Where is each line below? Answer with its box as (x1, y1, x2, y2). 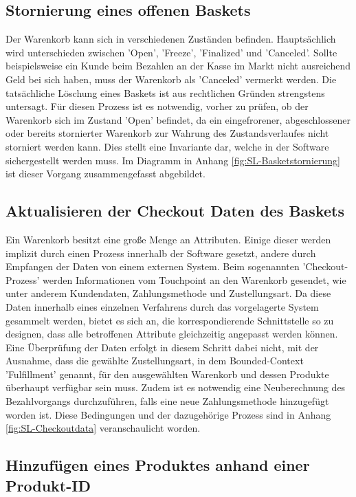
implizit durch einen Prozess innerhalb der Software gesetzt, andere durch (5, 245, 316, 260)
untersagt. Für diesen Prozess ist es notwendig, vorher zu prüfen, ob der (5, 99, 309, 113)
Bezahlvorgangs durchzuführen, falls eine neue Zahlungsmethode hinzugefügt (5, 394, 329, 408)
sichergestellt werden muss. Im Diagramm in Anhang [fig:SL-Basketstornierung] (5, 153, 340, 167)
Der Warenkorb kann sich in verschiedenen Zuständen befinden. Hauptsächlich (5, 32, 336, 46)
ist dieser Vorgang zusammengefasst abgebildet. (5, 166, 205, 181)
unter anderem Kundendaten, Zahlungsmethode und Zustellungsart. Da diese (5, 286, 331, 300)
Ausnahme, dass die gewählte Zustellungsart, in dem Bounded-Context (5, 353, 304, 368)
